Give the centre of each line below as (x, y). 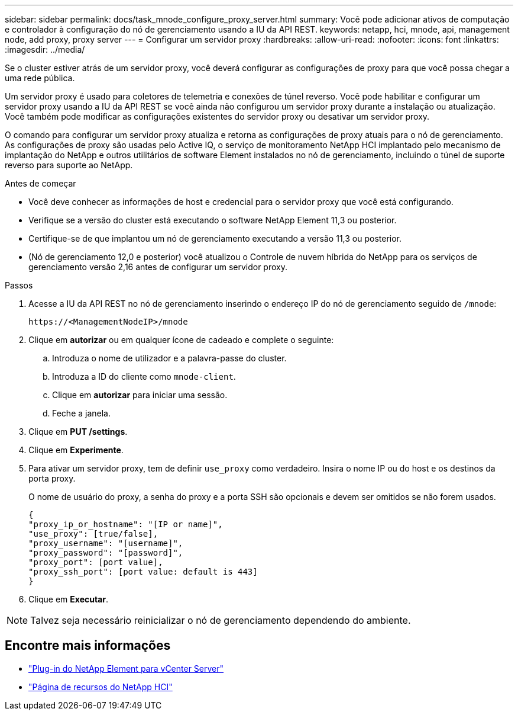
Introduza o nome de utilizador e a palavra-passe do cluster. (169, 358)
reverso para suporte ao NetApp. (69, 165)
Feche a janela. (82, 413)
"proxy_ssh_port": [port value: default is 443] (143, 572)
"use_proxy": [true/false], (93, 534)
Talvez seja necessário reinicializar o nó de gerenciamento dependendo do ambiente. (221, 620)
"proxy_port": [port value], (96, 562)
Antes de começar (41, 183)
